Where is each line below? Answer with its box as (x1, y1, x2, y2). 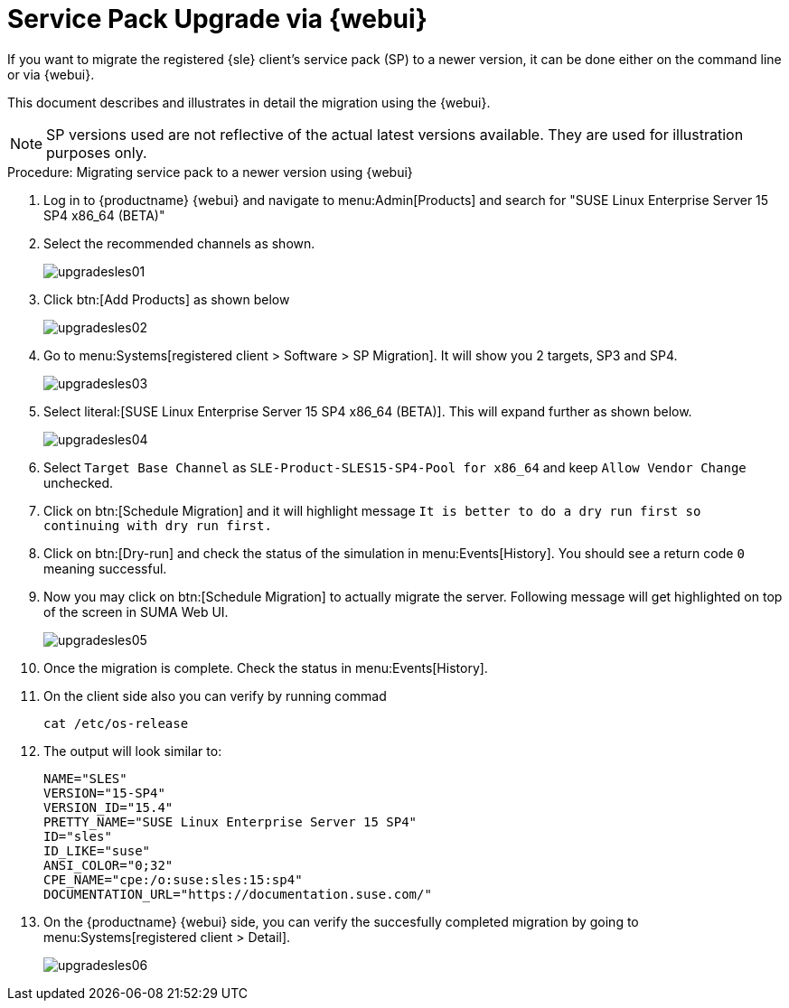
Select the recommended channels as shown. (43, 235, 315, 251)
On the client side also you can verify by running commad (43, 687, 387, 704)
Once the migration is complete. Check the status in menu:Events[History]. (43, 659, 488, 676)
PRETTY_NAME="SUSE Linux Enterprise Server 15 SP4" (43, 814, 418, 829)
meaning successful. (43, 560, 167, 576)
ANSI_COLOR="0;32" (43, 857, 174, 873)
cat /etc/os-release (43, 715, 189, 731)
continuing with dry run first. (43, 518, 272, 533)
